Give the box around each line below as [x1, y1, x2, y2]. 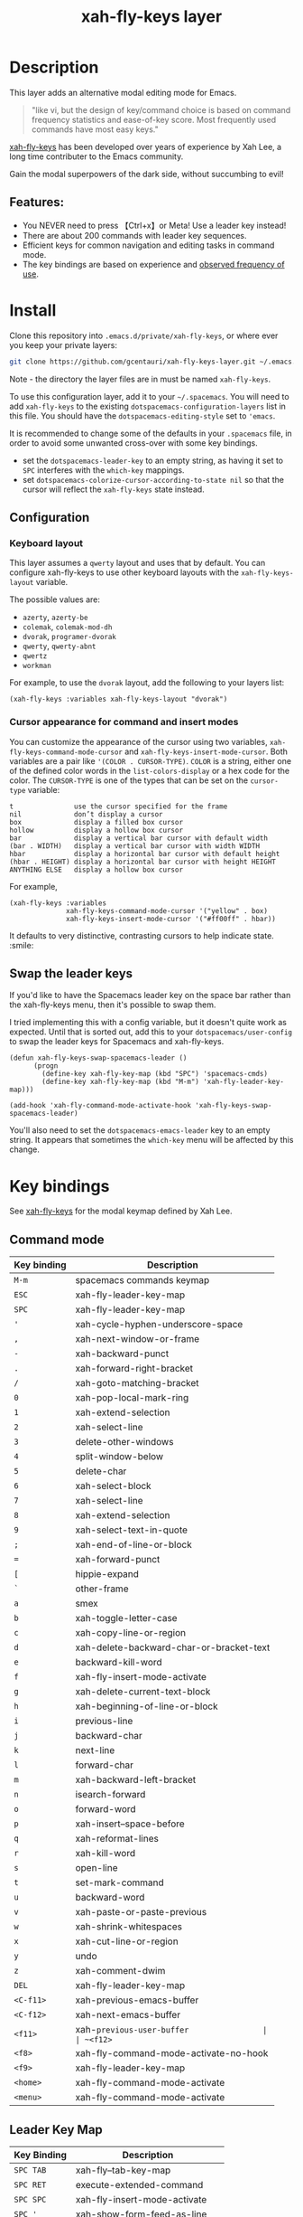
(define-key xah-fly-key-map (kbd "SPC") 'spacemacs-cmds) [41, 1070, 269, 1079]
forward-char [75, 1759, 133, 1771]
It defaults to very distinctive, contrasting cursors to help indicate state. [9, 929, 275, 941]
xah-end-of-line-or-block [75, 1539, 192, 1552]
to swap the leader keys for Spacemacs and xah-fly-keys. [9, 1036, 225, 1047]
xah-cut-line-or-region [75, 1935, 179, 1948]
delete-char [75, 1465, 127, 1477]
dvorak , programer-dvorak [22, 631, 117, 642]
